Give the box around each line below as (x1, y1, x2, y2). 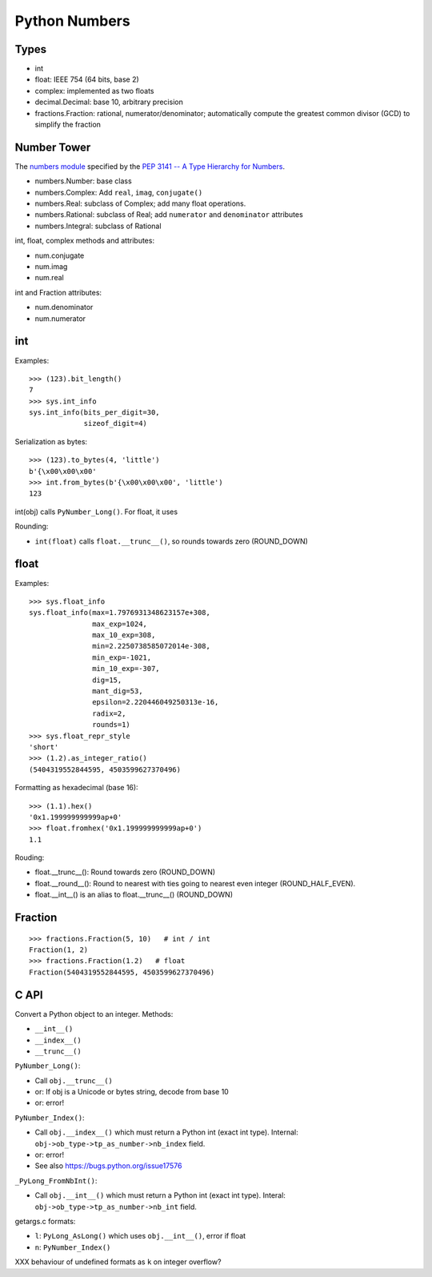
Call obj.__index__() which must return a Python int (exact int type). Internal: (34, 1127, 299, 1137)
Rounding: (14, 521, 49, 532)
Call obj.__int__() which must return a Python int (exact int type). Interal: (34, 1191, 286, 1200)
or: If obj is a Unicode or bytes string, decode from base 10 (34, 1087, 230, 1097)
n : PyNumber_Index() (34, 1242, 111, 1252)
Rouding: (14, 853, 45, 862)
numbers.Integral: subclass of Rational (34, 221, 162, 231)
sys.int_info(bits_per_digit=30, (29, 408, 160, 417)
